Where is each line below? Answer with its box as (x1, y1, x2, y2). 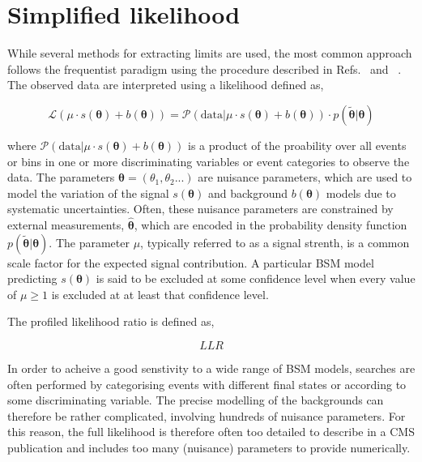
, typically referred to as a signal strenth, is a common (140, 233, 410, 250)
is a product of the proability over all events (188, 136, 407, 153)
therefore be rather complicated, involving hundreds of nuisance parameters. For (7, 407, 406, 424)
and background (207, 184, 288, 201)
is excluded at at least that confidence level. (51, 285, 269, 302)
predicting (7, 270, 58, 287)
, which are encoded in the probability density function (134, 216, 407, 233)
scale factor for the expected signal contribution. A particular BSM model (7, 254, 374, 271)
